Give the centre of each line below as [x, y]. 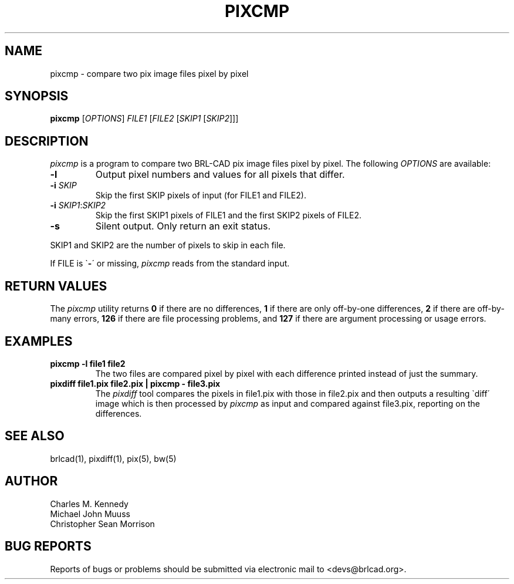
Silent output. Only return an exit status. [183, 226]
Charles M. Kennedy [89, 504]
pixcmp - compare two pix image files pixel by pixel [149, 73]
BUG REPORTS [48, 546]
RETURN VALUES [56, 286]
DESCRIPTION [47, 141]
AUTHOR [31, 481]
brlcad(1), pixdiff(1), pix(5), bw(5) [113, 458]
